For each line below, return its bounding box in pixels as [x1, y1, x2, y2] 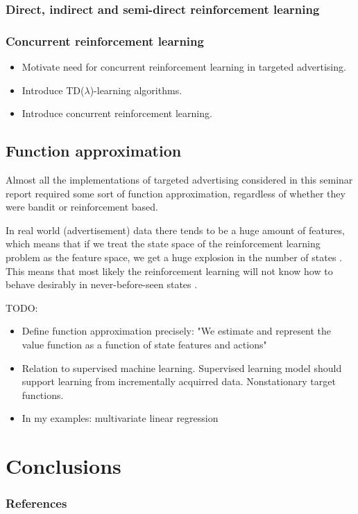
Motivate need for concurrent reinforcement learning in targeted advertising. [22, 60, 346, 74]
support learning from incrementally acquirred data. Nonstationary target [22, 374, 336, 389]
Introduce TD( [22, 82, 85, 97]
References [6, 495, 67, 512]
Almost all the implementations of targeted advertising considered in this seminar [6, 172, 353, 187]
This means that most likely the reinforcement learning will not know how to [6, 263, 333, 278]
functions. [22, 387, 64, 402]
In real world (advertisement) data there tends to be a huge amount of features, [6, 222, 345, 237]
